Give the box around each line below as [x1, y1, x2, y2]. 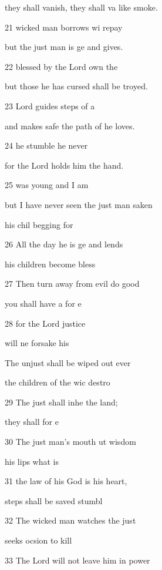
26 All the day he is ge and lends [5, 238, 123, 250]
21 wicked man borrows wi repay [5, 21, 123, 33]
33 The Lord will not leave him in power [5, 554, 150, 566]
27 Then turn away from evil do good [5, 277, 140, 290]
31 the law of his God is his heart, [5, 475, 127, 487]
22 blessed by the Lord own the [5, 60, 118, 72]
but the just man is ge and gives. [5, 41, 123, 53]
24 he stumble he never [5, 139, 88, 152]
